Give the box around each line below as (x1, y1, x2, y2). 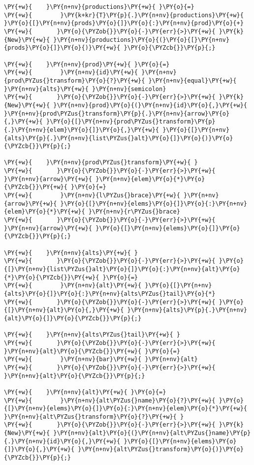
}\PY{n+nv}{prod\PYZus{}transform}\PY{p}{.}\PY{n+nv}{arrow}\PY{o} (4, 110, 230, 117)
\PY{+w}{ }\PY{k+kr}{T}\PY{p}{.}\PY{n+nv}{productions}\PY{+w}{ (4, 11, 244, 19)
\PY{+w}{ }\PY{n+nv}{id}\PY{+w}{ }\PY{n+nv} (4, 69, 177, 76)
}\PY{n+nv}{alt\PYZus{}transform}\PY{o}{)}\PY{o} (78, 446, 244, 453)
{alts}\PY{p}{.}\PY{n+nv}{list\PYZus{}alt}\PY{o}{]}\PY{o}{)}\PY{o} (4, 134, 233, 142)
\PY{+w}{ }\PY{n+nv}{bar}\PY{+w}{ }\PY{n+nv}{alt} (4, 356, 198, 363)
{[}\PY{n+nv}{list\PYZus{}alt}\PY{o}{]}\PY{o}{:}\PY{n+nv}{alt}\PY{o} (4, 266, 240, 273)
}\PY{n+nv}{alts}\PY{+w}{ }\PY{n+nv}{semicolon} (4, 85, 166, 93)
